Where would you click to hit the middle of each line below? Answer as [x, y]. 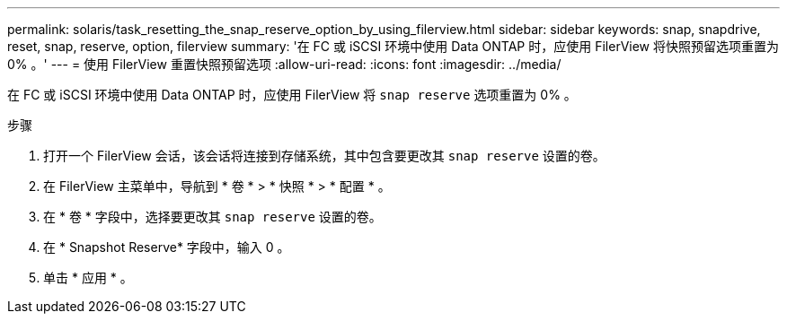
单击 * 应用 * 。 [88, 278]
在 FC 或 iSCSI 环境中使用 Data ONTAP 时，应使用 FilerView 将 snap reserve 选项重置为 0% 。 [292, 95]
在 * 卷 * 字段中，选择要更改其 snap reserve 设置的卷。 [212, 217]
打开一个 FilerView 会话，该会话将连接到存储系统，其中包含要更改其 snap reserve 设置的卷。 [324, 156]
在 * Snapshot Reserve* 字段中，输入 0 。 [167, 247]
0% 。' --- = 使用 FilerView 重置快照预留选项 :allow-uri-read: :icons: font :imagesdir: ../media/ [284, 64]
